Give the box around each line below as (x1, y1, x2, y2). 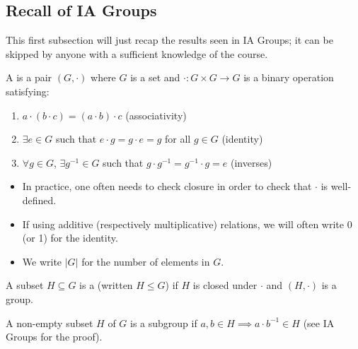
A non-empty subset (6, 315, 93, 330)
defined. (22, 192, 57, 207)
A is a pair (6, 70, 52, 85)
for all (165, 131, 191, 146)
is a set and (130, 70, 180, 85)
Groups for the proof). (6, 329, 103, 344)
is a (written (79, 278, 133, 292)
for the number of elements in (81, 254, 210, 268)
